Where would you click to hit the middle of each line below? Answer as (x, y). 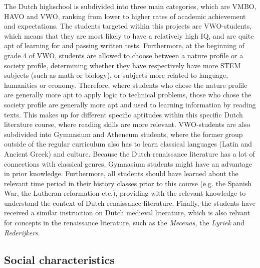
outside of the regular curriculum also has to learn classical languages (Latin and (128, 144)
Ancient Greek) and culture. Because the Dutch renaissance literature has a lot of (129, 153)
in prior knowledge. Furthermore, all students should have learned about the (121, 173)
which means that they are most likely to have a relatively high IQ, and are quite (129, 35)
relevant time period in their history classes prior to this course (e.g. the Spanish (128, 183)
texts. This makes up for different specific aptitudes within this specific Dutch (123, 114)
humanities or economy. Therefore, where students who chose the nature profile (126, 85)
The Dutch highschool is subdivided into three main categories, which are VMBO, (130, 6)
